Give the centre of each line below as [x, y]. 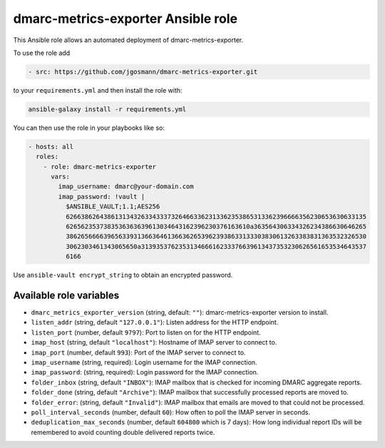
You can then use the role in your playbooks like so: [89, 128]
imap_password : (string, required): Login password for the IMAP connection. [145, 372]
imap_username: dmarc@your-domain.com [126, 187]
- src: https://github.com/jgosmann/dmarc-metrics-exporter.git [143, 72]
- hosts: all [51, 147]
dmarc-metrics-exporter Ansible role [125, 19]
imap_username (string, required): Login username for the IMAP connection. [144, 362]
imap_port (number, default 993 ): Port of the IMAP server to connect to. [138, 352]
